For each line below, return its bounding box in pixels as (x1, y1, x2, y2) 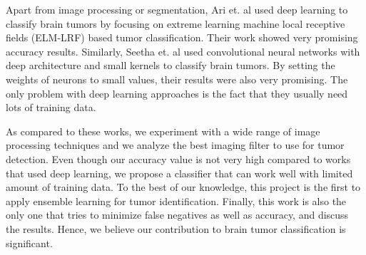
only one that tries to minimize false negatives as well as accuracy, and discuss (6, 207, 349, 222)
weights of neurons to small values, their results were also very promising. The (6, 71, 348, 86)
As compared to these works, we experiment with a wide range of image (6, 123, 320, 138)
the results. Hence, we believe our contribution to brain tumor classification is (6, 221, 346, 236)
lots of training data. (6, 100, 96, 115)
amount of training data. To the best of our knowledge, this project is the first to (6, 179, 361, 194)
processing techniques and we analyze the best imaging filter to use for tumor (6, 137, 345, 152)
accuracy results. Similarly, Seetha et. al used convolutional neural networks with (6, 43, 360, 58)
